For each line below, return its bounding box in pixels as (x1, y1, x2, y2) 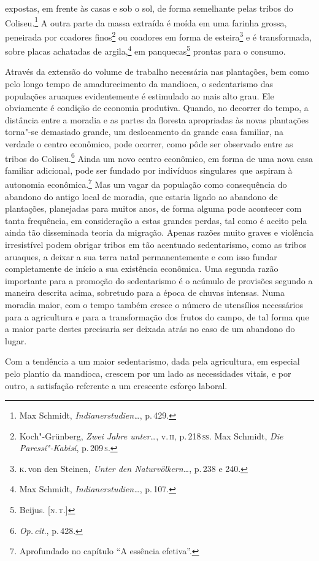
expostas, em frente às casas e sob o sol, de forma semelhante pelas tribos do (5, 2, 293, 14)
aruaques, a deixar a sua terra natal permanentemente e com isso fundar (5, 250, 277, 263)
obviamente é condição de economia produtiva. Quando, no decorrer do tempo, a (5, 101, 309, 114)
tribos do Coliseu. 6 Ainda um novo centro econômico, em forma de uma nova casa (5, 150, 313, 164)
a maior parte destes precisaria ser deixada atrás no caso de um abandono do (5, 322, 295, 335)
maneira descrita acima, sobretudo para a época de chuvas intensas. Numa (5, 286, 285, 299)
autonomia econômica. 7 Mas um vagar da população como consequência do (5, 176, 287, 190)
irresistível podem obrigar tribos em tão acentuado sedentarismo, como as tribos (5, 238, 307, 250)
